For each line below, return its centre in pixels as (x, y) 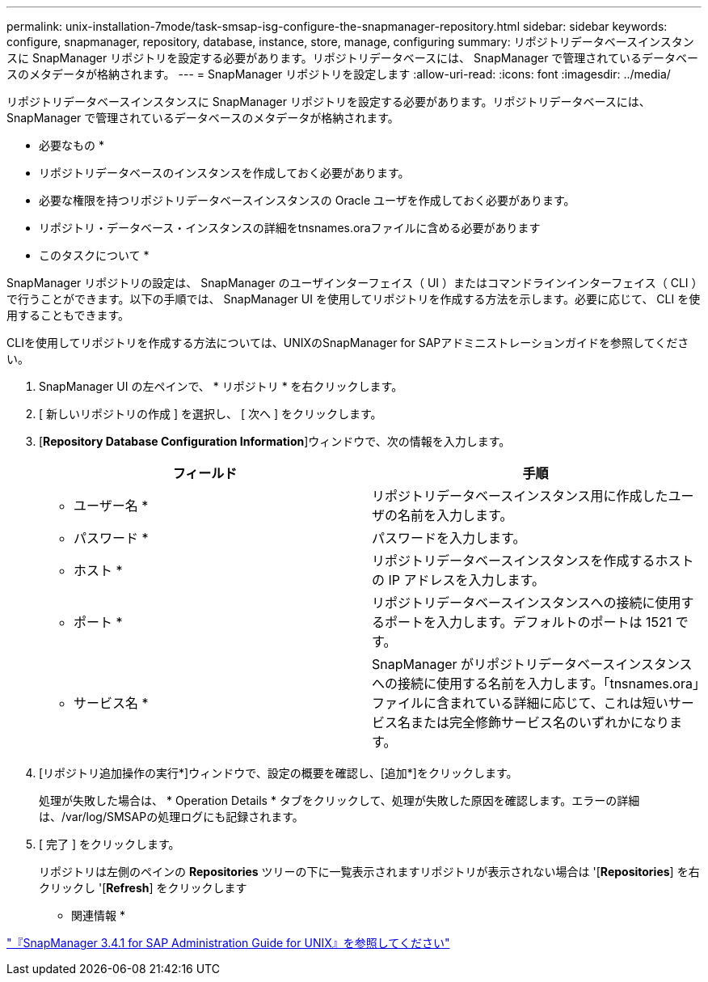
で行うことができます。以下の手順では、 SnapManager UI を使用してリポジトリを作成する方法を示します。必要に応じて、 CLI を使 (354, 299)
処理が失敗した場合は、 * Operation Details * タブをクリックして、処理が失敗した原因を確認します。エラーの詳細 (339, 800)
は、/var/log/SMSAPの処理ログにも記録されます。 (171, 817)
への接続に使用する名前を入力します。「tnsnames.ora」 (535, 684)
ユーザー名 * (111, 506)
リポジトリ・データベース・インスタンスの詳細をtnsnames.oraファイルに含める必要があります (290, 228)
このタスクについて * (94, 255)
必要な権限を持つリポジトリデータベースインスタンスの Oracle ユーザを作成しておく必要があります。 (307, 200)
